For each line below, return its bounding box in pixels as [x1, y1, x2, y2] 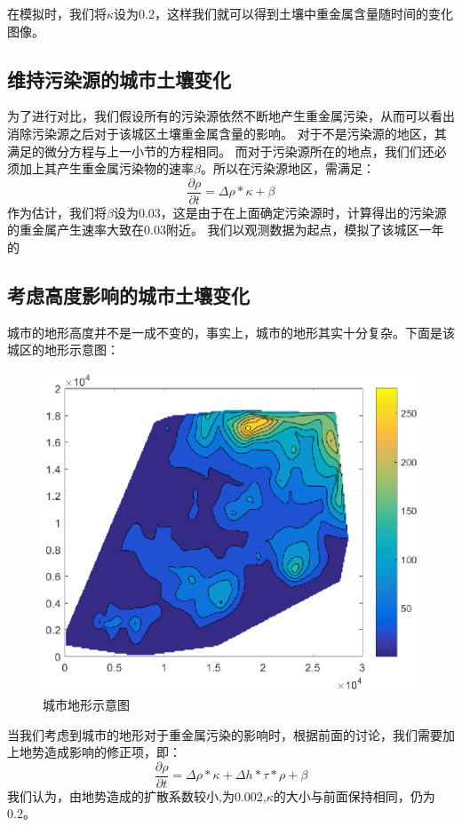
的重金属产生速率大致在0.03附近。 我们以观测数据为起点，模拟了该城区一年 [7, 220, 444, 239]
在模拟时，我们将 [7, 4, 107, 22]
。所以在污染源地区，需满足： [200, 159, 375, 178]
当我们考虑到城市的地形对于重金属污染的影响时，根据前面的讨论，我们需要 [7, 725, 442, 744]
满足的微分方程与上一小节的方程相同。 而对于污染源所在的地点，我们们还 [7, 141, 434, 160]
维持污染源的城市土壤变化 [7, 65, 231, 92]
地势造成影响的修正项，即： [19, 743, 181, 761]
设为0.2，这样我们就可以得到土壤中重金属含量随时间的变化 [114, 4, 453, 22]
